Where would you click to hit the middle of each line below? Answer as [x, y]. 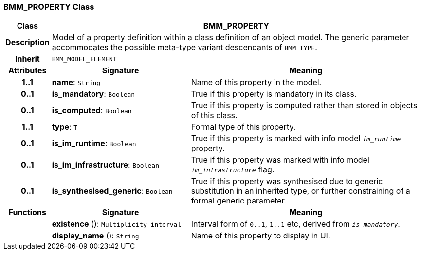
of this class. [214, 115]
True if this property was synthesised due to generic [287, 181]
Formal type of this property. [243, 127]
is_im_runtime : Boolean [94, 144]
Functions [27, 212]
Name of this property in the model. [256, 82]
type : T [65, 127]
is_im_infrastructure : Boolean [105, 165]
